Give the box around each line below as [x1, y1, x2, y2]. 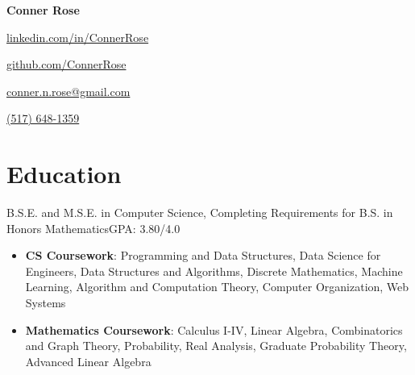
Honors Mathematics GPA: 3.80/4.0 [6, 219, 181, 236]
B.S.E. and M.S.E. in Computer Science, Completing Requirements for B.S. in [6, 204, 393, 221]
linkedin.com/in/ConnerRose [6, 28, 149, 45]
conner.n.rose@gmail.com [6, 82, 131, 99]
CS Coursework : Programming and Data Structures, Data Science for [25, 247, 381, 264]
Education [6, 157, 122, 190]
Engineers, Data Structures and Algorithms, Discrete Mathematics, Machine [25, 262, 403, 279]
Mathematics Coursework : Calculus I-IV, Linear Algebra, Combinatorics [25, 321, 403, 338]
